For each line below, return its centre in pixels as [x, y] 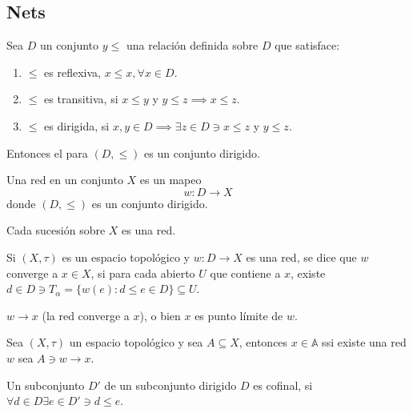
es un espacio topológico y [126, 257]
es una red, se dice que [301, 257]
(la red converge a [86, 315]
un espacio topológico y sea [136, 342]
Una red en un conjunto [65, 180]
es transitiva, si [81, 99]
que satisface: [307, 45]
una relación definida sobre [192, 45]
